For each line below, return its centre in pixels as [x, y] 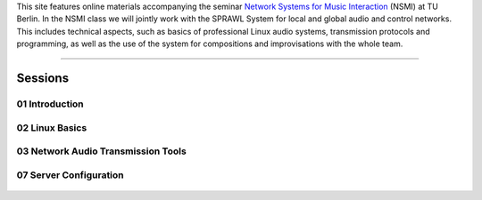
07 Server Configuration [70, 175]
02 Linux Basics [52, 127]
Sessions [43, 78]
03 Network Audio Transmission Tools [101, 151]
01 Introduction [50, 104]
